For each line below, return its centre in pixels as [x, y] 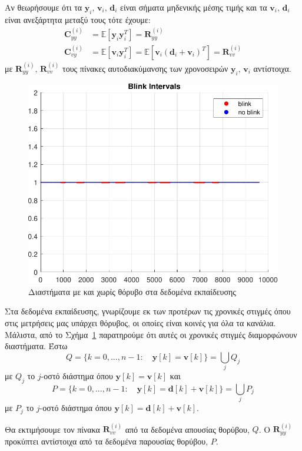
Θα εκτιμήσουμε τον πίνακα [52, 429]
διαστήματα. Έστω [36, 346]
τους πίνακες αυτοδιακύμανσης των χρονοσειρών [145, 68]
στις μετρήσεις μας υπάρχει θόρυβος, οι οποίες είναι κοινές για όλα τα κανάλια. [140, 323]
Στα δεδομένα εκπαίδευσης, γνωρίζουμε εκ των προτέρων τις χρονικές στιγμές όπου [148, 311]
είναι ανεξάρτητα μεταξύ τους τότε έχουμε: [78, 19]
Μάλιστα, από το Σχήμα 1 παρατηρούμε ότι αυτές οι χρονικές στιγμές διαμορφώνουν [151, 334]
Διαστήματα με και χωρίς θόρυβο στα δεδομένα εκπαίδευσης [132, 291]
